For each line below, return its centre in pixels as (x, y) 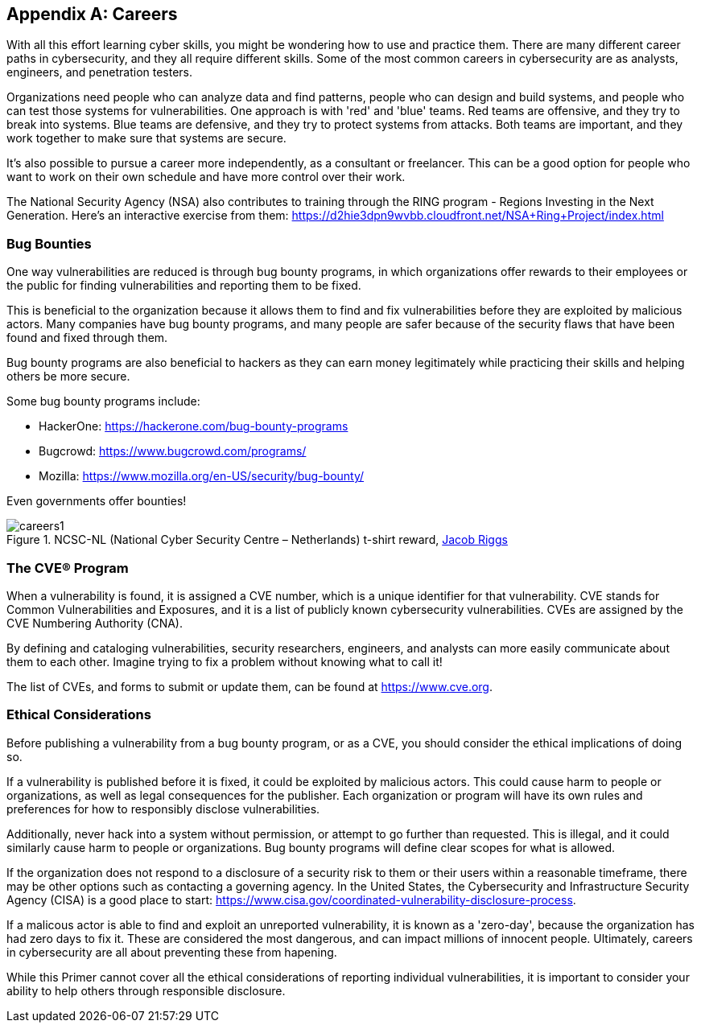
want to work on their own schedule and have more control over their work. (206, 177)
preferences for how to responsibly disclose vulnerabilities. (163, 809)
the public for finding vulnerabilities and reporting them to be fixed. (184, 286)
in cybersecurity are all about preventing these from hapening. (172, 952)
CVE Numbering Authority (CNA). (95, 623)
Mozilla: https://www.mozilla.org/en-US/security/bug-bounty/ (202, 476)
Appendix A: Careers (92, 14)
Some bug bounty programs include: (103, 401)
